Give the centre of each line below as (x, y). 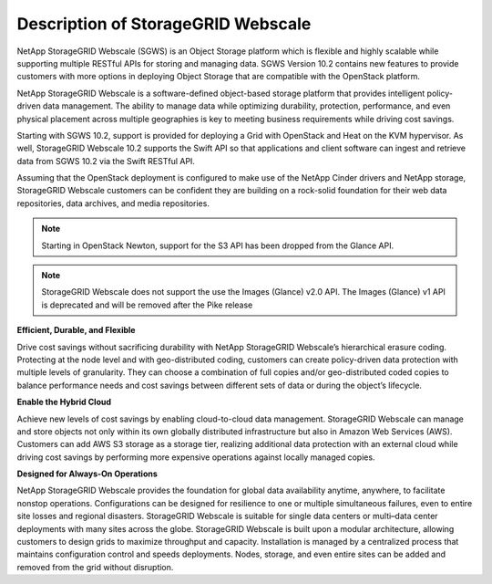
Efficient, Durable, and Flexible (76, 330)
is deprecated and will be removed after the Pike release (147, 305)
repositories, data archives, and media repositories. (113, 203)
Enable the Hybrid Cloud (64, 402)
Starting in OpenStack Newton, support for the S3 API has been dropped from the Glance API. (218, 245)
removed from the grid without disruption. (95, 567)
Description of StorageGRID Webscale (164, 24)
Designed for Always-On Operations (87, 474)
